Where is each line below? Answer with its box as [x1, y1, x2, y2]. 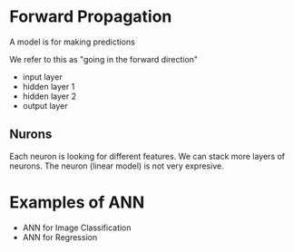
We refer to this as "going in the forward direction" [9, 53, 198, 64]
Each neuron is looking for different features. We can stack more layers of [9, 150, 286, 161]
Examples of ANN [9, 192, 145, 212]
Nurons [9, 127, 53, 142]
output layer [22, 100, 68, 111]
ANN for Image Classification [22, 222, 132, 233]
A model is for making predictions [9, 36, 136, 47]
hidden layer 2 [22, 91, 77, 102]
